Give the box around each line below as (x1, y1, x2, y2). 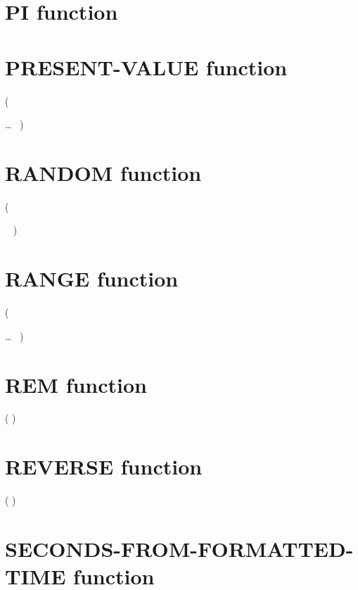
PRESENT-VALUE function (5, 52, 288, 81)
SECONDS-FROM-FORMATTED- (5, 534, 354, 563)
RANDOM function (5, 158, 202, 187)
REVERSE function (5, 452, 203, 481)
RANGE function (5, 264, 179, 293)
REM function (5, 370, 147, 398)
